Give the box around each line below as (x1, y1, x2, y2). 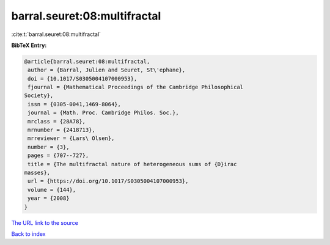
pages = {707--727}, (28, 152, 89, 159)
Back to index (11, 230, 46, 238)
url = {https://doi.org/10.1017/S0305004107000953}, (28, 178, 189, 185)
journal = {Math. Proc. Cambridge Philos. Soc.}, (28, 109, 180, 116)
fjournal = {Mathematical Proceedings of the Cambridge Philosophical (28, 84, 244, 91)
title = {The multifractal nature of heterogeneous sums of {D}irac (28, 161, 237, 167)
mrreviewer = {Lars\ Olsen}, (28, 135, 115, 142)
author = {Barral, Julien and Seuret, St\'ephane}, (28, 67, 186, 73)
